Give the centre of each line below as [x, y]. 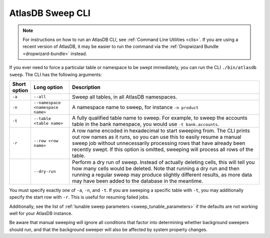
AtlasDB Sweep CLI [50, 13]
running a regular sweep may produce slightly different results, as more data [162, 174]
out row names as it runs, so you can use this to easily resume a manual [156, 136]
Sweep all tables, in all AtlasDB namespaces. [124, 96]
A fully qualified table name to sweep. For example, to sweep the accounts [159, 117]
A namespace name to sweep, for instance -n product [135, 107]
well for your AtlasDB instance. [41, 213]
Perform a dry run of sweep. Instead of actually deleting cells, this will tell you [163, 162]
